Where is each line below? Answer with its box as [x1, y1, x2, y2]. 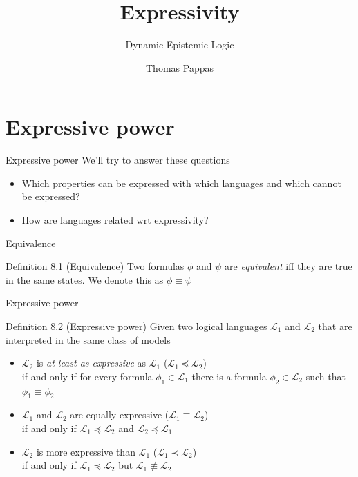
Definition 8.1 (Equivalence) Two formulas [6, 259, 185, 273]
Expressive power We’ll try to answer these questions [6, 153, 230, 167]
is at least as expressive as [36, 356, 147, 370]
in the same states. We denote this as [6, 272, 164, 286]
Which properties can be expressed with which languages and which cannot [21, 175, 341, 190]
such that [305, 369, 346, 383]
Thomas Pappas [146, 60, 214, 75]
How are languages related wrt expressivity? [21, 213, 209, 227]
